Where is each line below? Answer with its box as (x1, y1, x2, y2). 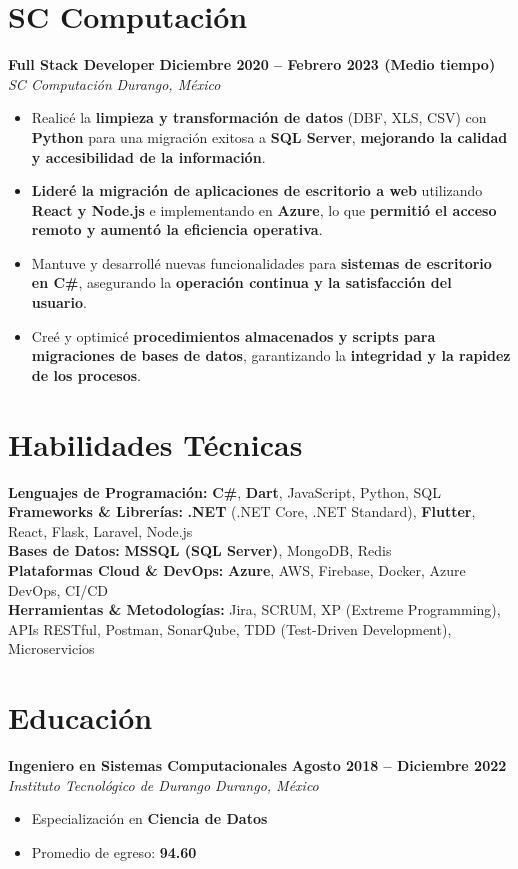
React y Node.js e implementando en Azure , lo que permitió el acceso (31, 199, 497, 220)
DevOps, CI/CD (8, 579, 109, 600)
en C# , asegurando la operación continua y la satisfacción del (31, 272, 452, 293)
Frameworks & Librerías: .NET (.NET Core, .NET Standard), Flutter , (8, 501, 476, 522)
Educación (8, 697, 153, 738)
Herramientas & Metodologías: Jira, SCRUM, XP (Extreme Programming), (8, 599, 501, 620)
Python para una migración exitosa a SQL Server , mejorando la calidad (31, 126, 508, 147)
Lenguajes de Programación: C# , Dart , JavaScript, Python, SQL (8, 481, 441, 502)
